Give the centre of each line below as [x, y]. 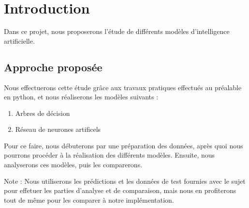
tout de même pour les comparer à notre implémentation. [89, 200]
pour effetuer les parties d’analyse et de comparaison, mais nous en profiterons [120, 190]
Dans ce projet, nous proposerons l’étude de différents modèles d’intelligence [117, 31]
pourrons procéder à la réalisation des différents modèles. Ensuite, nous [110, 155]
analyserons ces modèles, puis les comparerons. [73, 165]
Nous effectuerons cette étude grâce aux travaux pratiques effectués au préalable [123, 87]
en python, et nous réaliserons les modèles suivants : [81, 97]
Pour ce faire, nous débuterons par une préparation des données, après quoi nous [124, 145]
